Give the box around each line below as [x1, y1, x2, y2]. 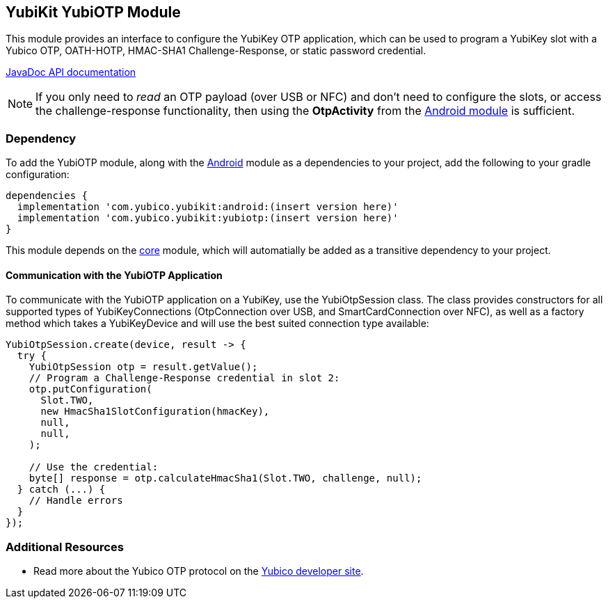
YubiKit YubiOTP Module [6, 3, 181, 21]
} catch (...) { [17, 484, 106, 495]
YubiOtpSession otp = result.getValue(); [29, 361, 258, 373]
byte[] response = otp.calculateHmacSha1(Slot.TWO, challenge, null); [29, 472, 422, 484]
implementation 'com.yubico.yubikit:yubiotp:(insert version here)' [17, 212, 399, 224]
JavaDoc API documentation [6, 66, 136, 79]
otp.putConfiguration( [29, 383, 152, 395]
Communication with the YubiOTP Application [6, 269, 223, 281]
